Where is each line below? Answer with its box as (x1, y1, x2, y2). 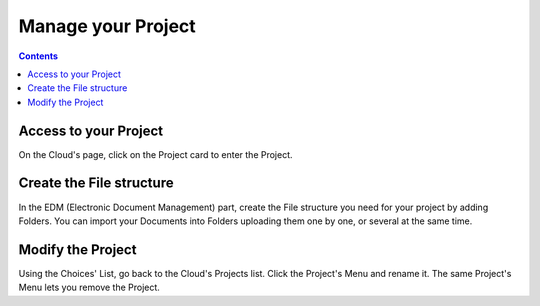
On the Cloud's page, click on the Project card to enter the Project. (18, 148, 294, 160)
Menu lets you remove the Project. (18, 281, 160, 294)
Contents (18, 50, 59, 62)
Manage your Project (18, 15, 197, 37)
